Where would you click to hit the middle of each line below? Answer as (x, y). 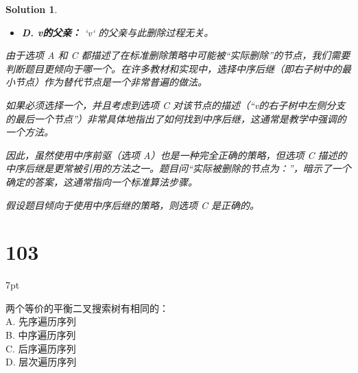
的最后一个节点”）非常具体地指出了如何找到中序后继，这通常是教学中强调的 (176, 118)
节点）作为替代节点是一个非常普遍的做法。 (111, 82)
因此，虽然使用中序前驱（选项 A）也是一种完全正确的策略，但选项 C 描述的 (176, 155)
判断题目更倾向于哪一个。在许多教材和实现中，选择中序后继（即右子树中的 (174, 68)
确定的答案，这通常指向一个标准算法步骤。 (102, 181)
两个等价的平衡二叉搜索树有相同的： (87, 308)
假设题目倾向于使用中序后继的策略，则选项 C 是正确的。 (133, 205)
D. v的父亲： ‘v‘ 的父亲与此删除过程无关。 (118, 32)
